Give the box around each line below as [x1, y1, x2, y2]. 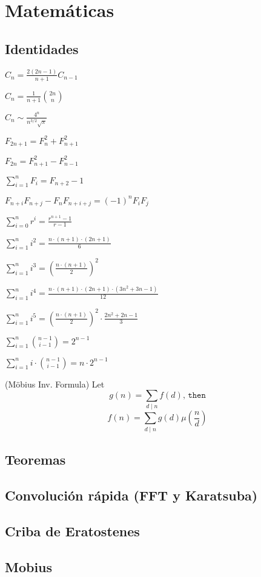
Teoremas [5, 450, 66, 469]
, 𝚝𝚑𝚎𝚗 [182, 391, 206, 400]
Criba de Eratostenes [5, 521, 140, 540]
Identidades [5, 39, 79, 58]
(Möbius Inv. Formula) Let [5, 377, 105, 390]
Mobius [5, 557, 53, 576]
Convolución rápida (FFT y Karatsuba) [5, 485, 258, 504]
